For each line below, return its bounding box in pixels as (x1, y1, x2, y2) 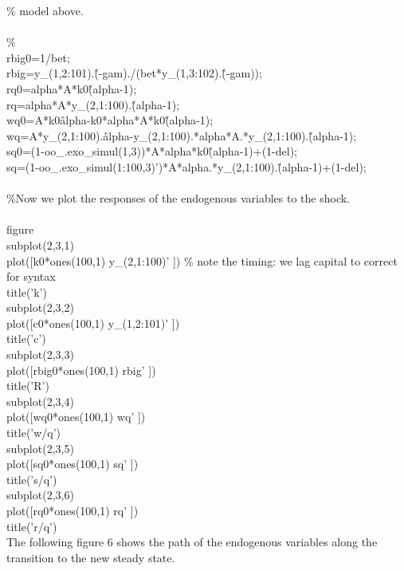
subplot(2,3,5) (6, 439, 74, 456)
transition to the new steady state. (6, 549, 175, 565)
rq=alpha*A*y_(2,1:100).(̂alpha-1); (6, 96, 180, 112)
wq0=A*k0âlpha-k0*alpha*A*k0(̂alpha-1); (6, 112, 214, 128)
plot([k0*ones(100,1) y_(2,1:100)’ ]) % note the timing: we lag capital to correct (6, 252, 398, 269)
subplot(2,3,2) (6, 299, 74, 316)
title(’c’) (6, 330, 46, 347)
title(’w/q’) (6, 424, 61, 441)
